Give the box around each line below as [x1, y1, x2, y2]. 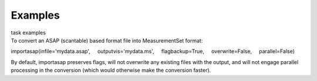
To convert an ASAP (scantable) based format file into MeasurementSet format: [11, 37, 203, 44]
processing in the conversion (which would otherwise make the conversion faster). [11, 67, 211, 74]
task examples [11, 29, 46, 36]
